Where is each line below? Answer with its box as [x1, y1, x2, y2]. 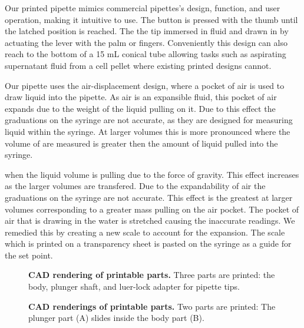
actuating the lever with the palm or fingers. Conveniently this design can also [5, 36, 288, 48]
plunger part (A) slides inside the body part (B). [28, 312, 204, 324]
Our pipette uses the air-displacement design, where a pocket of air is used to [5, 79, 285, 91]
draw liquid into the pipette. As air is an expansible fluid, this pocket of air [5, 91, 277, 103]
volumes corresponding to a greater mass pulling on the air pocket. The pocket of [5, 203, 299, 215]
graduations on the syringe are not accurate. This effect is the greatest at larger [5, 191, 293, 203]
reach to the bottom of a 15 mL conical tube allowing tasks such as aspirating [5, 48, 286, 60]
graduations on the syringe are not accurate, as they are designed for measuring [5, 114, 293, 126]
